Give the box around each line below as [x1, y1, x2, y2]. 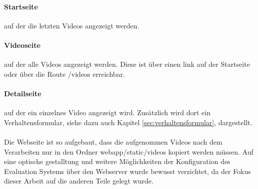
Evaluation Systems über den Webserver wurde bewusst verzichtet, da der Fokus [4, 166, 251, 176]
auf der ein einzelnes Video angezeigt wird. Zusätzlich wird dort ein [4, 107, 210, 118]
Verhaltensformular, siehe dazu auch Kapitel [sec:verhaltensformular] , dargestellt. [4, 117, 252, 127]
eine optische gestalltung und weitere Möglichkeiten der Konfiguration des [4, 156, 230, 167]
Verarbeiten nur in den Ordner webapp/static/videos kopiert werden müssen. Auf [4, 146, 253, 157]
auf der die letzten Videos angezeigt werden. [4, 20, 139, 30]
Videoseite [4, 39, 40, 50]
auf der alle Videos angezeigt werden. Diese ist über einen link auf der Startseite [4, 59, 250, 69]
